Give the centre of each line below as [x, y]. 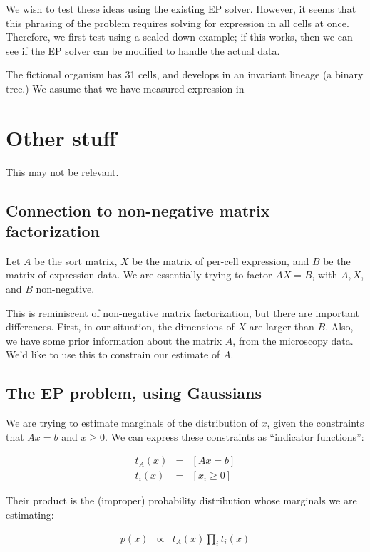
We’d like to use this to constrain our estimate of [113, 354]
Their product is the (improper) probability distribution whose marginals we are [181, 500]
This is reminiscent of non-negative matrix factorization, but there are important [183, 312]
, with [325, 275]
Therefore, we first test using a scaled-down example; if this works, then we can [179, 37]
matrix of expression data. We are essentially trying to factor [139, 275]
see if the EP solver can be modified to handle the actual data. [143, 50]
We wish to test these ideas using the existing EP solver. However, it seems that [181, 9]
